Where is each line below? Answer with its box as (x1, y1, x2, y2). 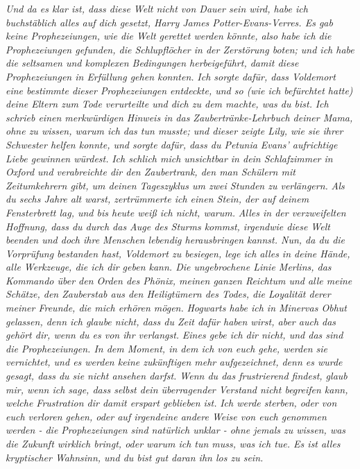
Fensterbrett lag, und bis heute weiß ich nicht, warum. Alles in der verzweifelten (6, 205, 346, 219)
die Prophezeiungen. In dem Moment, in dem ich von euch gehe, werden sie (6, 341, 328, 355)
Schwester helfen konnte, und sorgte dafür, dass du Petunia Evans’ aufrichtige (6, 137, 338, 151)
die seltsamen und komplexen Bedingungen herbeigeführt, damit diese (6, 56, 299, 70)
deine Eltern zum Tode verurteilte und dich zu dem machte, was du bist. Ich (6, 96, 329, 111)
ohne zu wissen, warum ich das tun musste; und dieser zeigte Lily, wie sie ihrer (6, 123, 343, 138)
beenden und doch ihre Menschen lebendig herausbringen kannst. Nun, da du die (6, 232, 345, 247)
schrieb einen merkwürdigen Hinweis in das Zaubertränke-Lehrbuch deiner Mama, (6, 110, 353, 124)
